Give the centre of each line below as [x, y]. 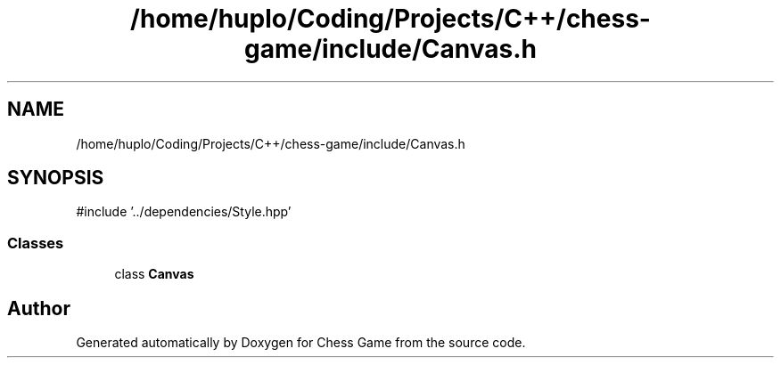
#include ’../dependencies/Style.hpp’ [184, 212]
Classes [36, 243]
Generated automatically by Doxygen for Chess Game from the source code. [301, 343]
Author [39, 308]
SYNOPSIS [56, 178]
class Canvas [154, 274]
